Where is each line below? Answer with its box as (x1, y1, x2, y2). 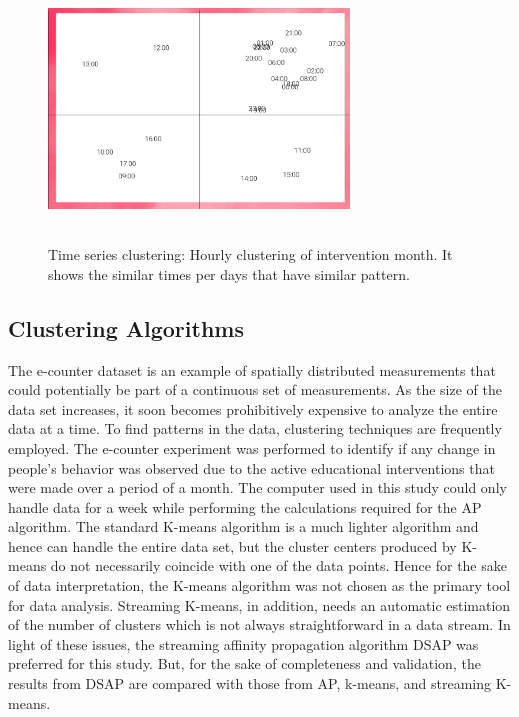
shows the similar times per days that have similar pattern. (48, 263, 410, 284)
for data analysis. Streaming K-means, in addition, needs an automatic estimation (8, 594, 511, 615)
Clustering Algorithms (8, 312, 244, 343)
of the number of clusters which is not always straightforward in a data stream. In (8, 614, 511, 635)
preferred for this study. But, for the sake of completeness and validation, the (8, 653, 481, 674)
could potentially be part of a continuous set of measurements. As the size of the (8, 379, 503, 400)
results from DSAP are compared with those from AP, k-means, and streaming (8, 673, 492, 694)
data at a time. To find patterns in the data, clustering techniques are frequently (8, 418, 502, 439)
